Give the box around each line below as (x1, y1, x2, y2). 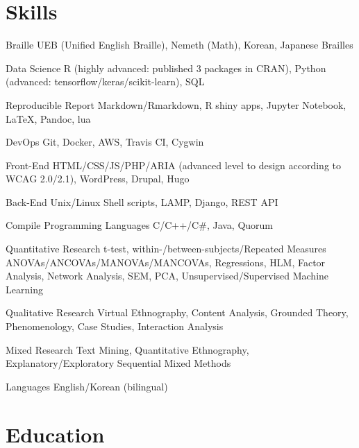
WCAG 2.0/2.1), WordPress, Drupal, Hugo (6, 171, 190, 186)
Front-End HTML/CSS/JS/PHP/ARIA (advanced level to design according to (6, 157, 342, 172)
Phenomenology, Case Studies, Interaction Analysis (6, 319, 224, 334)
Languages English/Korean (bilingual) (6, 379, 168, 393)
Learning (6, 282, 43, 296)
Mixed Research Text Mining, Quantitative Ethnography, (6, 342, 249, 356)
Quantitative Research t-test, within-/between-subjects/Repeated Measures (6, 241, 326, 256)
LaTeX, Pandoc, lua (6, 111, 91, 126)
